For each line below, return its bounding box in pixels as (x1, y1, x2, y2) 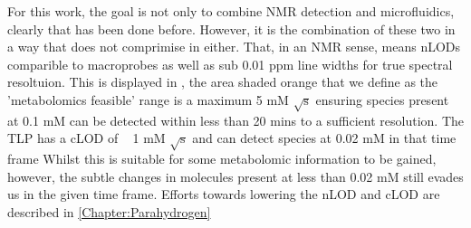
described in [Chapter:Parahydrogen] (7, 202, 211, 221)
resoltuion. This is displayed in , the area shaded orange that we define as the (7, 72, 438, 91)
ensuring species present (315, 90, 449, 109)
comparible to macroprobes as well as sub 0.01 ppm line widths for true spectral (7, 54, 453, 73)
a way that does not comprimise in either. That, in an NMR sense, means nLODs (7, 37, 461, 56)
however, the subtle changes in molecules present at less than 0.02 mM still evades (7, 166, 464, 185)
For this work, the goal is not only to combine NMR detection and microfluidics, (7, 2, 455, 20)
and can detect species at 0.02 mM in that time (192, 128, 457, 147)
